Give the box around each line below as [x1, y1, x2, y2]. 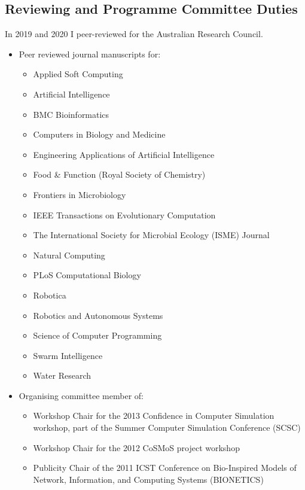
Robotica [33, 288, 66, 301]
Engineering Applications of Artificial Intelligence [33, 148, 215, 160]
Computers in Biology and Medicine [33, 128, 166, 141]
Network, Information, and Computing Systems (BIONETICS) [33, 473, 264, 485]
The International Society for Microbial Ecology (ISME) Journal [33, 229, 270, 241]
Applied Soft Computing [33, 68, 123, 80]
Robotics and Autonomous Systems [33, 309, 163, 321]
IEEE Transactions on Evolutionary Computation [33, 208, 216, 221]
